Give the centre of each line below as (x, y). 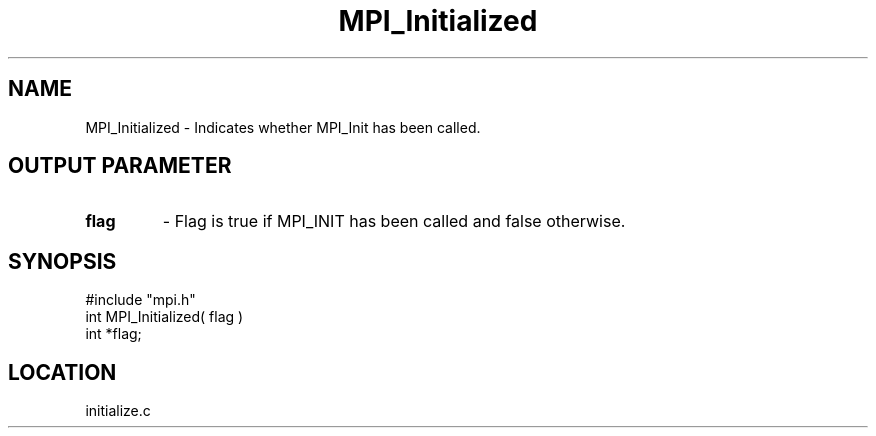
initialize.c (118, 411)
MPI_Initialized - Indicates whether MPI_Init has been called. (283, 127)
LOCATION (62, 372)
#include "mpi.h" (140, 300)
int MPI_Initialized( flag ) (164, 317)
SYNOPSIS (62, 261)
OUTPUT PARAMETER (120, 166)
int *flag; (113, 334)
